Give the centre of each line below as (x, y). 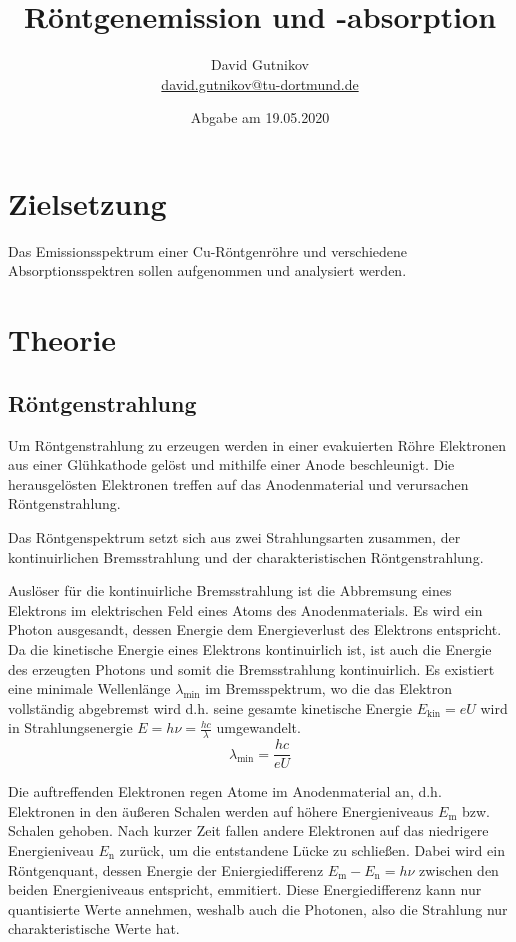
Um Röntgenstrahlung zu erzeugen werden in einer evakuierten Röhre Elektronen (257, 444)
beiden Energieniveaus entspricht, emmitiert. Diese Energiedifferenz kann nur (245, 889)
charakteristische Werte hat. (94, 928)
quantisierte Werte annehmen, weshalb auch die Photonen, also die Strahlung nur (258, 908)
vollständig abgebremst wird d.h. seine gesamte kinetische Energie (210, 707)
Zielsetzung (87, 202)
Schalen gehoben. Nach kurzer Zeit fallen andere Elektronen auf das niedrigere (248, 830)
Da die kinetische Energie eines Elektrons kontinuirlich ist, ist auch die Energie (250, 648)
